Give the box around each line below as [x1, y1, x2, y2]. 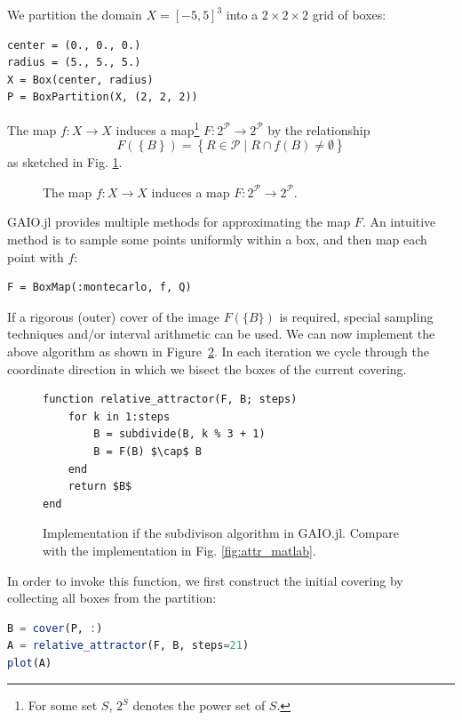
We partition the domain [7, 5, 142, 23]
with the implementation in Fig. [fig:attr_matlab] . [43, 540, 316, 559]
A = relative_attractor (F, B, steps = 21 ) [7, 639, 250, 652]
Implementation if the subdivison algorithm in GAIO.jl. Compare [43, 524, 399, 542]
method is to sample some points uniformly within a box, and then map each [7, 230, 427, 248]
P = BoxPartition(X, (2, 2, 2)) [7, 91, 198, 104]
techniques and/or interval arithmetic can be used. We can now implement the [7, 324, 435, 343]
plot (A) [7, 656, 52, 669]
